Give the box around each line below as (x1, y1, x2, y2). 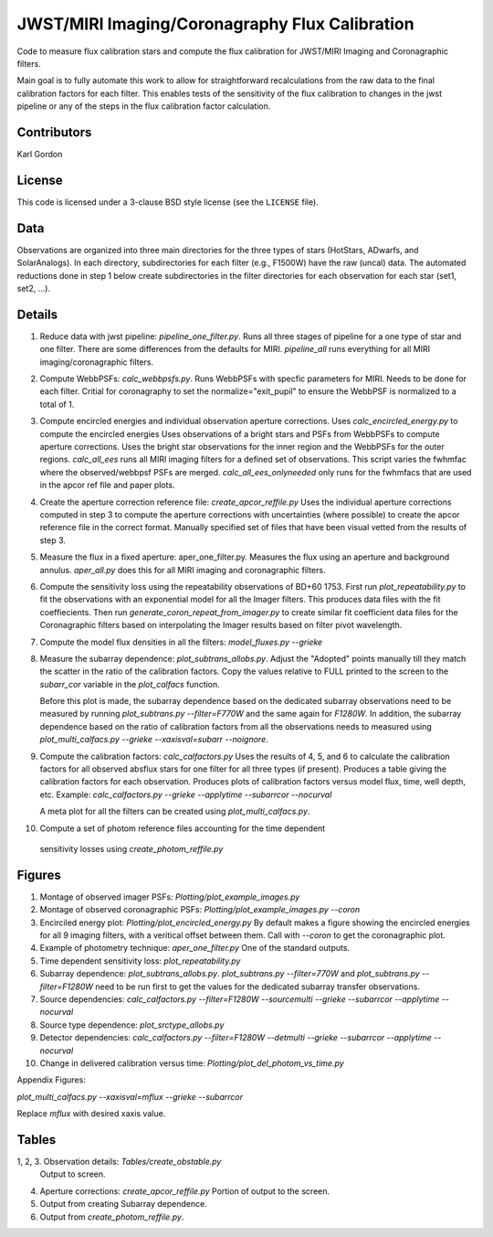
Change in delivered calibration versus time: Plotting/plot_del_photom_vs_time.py (39, 1057, 344, 1069)
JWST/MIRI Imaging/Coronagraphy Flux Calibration (16, 14, 414, 34)
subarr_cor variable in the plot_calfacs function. (39, 678, 221, 689)
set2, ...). (16, 283, 50, 293)
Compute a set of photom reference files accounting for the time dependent (39, 823, 326, 834)
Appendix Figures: (16, 1074, 86, 1085)
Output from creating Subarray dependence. (39, 1199, 207, 1210)
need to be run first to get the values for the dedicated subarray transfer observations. (94, 981, 420, 992)
